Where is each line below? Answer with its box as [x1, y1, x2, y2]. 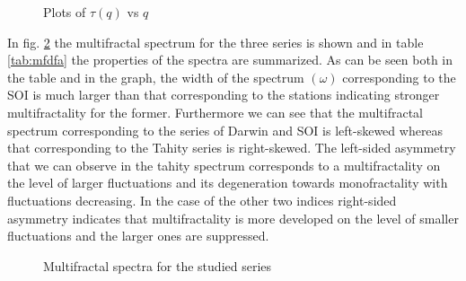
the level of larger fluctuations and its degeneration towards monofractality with [7, 173, 448, 192]
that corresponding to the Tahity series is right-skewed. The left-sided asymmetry [7, 138, 456, 157]
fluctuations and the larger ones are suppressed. [7, 226, 269, 245]
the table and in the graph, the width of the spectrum [7, 67, 304, 86]
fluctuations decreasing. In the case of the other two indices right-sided [7, 190, 397, 209]
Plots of [43, 3, 86, 21]
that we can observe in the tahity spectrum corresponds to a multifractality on [7, 155, 441, 174]
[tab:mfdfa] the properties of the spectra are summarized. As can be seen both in [7, 50, 453, 69]
